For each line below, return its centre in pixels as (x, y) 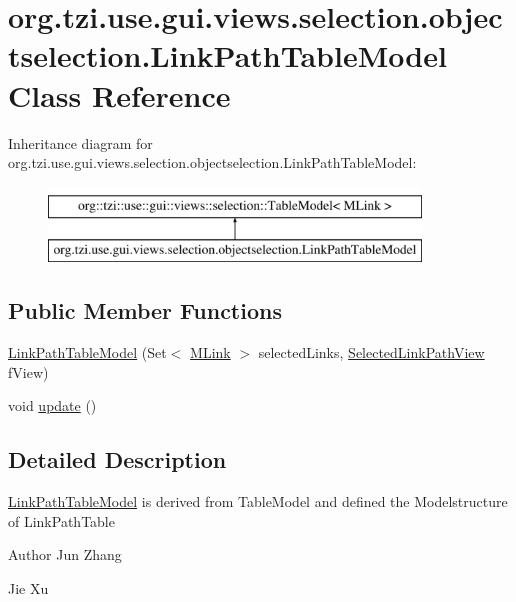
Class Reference (119, 94)
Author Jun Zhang (65, 554)
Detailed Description (117, 459)
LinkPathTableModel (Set (87, 352)
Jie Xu (28, 587)
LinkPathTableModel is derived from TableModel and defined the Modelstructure (258, 501)
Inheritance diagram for (80, 142)
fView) (28, 371)
